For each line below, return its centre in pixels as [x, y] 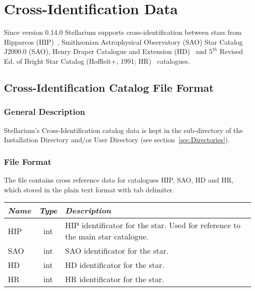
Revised [231, 51]
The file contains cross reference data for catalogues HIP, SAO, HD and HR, [119, 179]
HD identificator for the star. [115, 265]
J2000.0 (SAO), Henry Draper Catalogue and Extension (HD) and [105, 51]
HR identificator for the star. [115, 279]
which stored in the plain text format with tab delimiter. [89, 189]
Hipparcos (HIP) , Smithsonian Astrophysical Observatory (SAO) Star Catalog [123, 41]
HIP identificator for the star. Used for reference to [153, 225]
